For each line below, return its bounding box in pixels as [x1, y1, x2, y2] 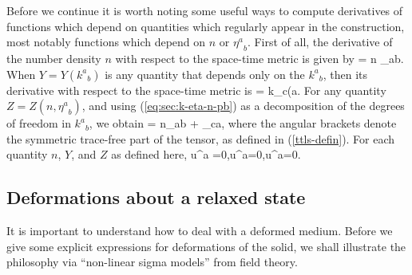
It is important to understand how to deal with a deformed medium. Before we [6, 222, 393, 239]
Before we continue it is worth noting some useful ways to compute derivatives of [6, 2, 403, 18]
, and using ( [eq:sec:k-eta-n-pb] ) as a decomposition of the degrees [81, 97, 405, 114]
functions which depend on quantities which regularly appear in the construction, [6, 18, 405, 34]
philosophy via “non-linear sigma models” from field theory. [6, 253, 298, 270]
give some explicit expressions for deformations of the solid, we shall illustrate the [6, 238, 406, 254]
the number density [6, 49, 101, 66]
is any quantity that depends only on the [105, 65, 305, 82]
